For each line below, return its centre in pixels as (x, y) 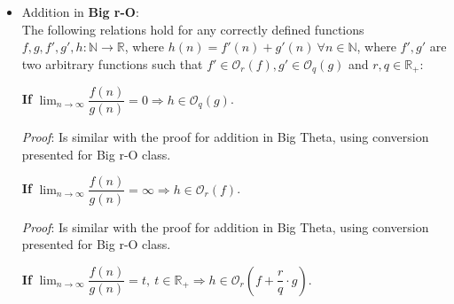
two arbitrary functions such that (112, 63)
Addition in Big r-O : (80, 12)
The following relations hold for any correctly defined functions (193, 29)
